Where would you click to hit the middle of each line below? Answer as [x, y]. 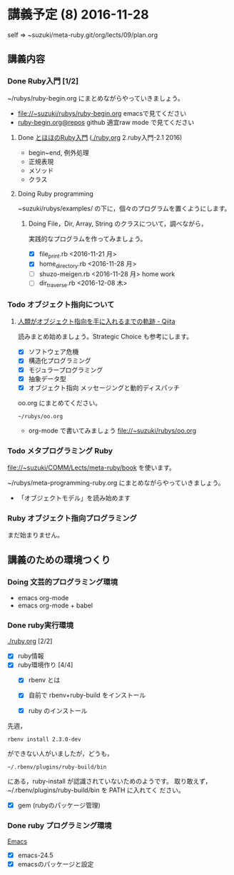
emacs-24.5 [35, 855]
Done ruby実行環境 [40, 625]
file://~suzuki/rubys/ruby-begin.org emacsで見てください [102, 113]
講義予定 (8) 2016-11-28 [78, 15]
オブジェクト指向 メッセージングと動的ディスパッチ [104, 388]
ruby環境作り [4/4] [45, 665]
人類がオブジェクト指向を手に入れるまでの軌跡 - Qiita [97, 321]
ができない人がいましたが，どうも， [60, 753]
